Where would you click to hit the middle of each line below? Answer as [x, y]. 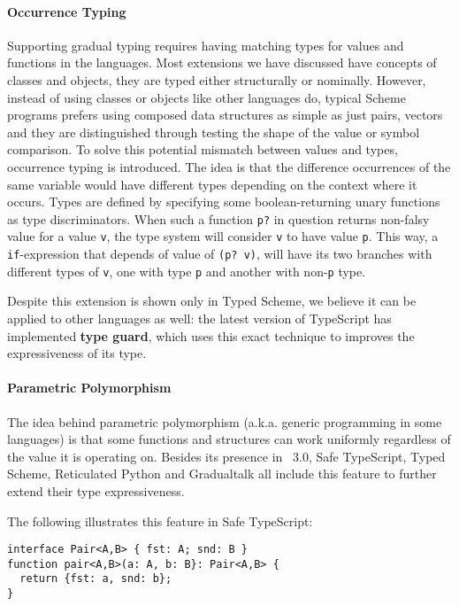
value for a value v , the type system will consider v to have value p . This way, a [223, 236]
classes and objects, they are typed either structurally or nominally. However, [217, 79]
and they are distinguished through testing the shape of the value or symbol [214, 132]
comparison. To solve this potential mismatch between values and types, [203, 149]
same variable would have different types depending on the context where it [212, 184]
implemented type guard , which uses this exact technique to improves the [211, 335]
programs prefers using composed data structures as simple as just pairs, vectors [225, 115]
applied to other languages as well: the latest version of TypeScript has [199, 318]
